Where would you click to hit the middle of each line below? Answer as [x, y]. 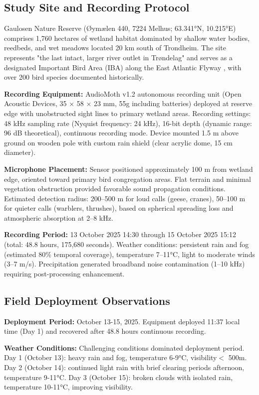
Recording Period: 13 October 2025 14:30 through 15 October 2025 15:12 [120, 234]
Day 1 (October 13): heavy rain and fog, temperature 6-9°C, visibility [111, 357]
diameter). [20, 152]
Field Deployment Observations [87, 300]
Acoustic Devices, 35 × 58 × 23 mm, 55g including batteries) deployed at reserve [128, 103]
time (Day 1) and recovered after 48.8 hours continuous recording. [105, 331]
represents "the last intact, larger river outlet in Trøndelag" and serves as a [119, 57]
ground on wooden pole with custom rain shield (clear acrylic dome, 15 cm [119, 142]
